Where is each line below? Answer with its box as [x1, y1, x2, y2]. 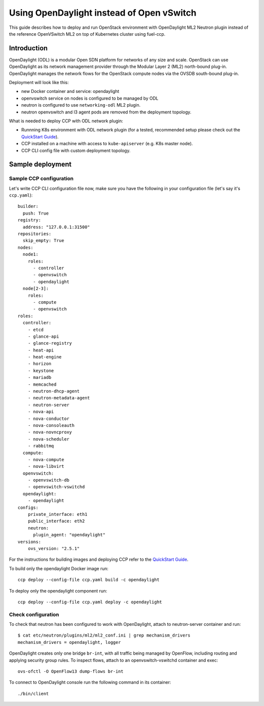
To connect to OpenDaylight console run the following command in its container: [9, 680, 171, 685]
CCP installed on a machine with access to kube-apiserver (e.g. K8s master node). [21, 141, 193, 147]
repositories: [18, 231, 51, 237]
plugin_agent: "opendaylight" [33, 532, 106, 538]
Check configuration [9, 611, 60, 618]
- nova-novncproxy [27, 429, 72, 435]
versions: [18, 539, 41, 545]
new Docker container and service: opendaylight [21, 88, 119, 94]
